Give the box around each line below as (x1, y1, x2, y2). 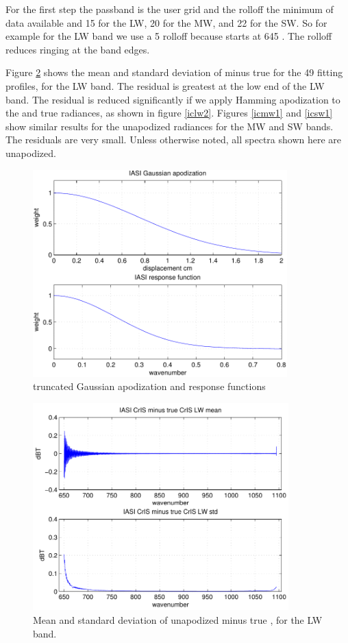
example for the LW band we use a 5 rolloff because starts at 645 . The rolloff (5, 29, 332, 43)
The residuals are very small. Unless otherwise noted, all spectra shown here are (5, 132, 342, 147)
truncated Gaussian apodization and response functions (33, 379, 266, 393)
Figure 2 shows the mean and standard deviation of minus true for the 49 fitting (5, 65, 343, 80)
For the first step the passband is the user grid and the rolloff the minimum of (5, 2, 334, 16)
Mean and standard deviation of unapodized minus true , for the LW (33, 613, 323, 627)
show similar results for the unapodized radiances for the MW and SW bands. (5, 119, 334, 133)
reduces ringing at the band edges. (5, 42, 150, 56)
